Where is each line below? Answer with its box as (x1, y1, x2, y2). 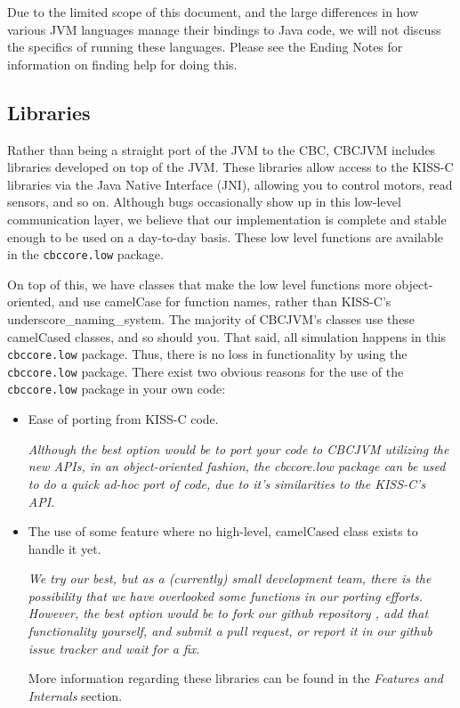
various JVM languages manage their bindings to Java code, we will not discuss (7, 20, 441, 38)
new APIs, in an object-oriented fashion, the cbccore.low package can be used (28, 457, 446, 476)
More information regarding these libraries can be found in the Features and (28, 669, 444, 688)
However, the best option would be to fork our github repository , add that (28, 604, 429, 623)
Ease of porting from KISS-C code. (28, 410, 219, 428)
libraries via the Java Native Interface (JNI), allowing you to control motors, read (7, 175, 453, 193)
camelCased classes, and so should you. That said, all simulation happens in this (7, 327, 447, 346)
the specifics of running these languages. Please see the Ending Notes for (7, 37, 403, 56)
